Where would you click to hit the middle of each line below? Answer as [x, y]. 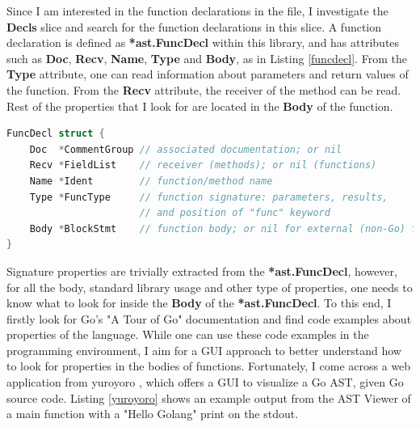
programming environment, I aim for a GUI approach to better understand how [204, 350]
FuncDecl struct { [56, 134]
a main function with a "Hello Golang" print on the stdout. [153, 414]
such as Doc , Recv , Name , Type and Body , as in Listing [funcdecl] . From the [207, 58]
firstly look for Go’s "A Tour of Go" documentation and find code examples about [209, 318]
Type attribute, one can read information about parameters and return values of [208, 74]
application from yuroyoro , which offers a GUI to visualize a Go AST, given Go [205, 382]
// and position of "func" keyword [235, 213]
